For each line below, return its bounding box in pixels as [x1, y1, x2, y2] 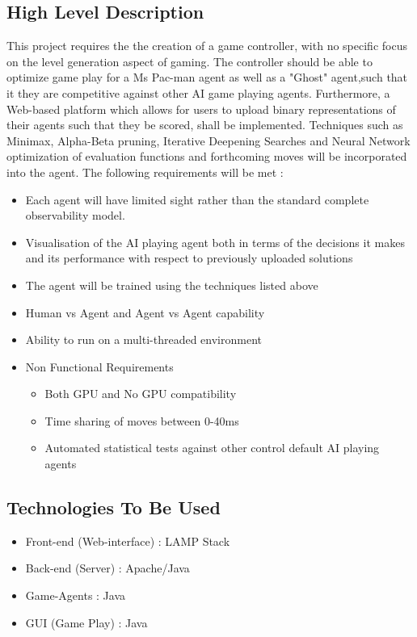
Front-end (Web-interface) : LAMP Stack [25, 532, 230, 549]
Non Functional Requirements [25, 358, 174, 375]
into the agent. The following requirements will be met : [6, 163, 284, 180]
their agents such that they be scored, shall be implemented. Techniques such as [6, 116, 403, 133]
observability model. [25, 207, 125, 224]
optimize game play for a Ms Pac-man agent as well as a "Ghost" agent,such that [6, 69, 408, 86]
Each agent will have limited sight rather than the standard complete [25, 191, 369, 207]
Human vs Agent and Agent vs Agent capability [25, 304, 265, 321]
